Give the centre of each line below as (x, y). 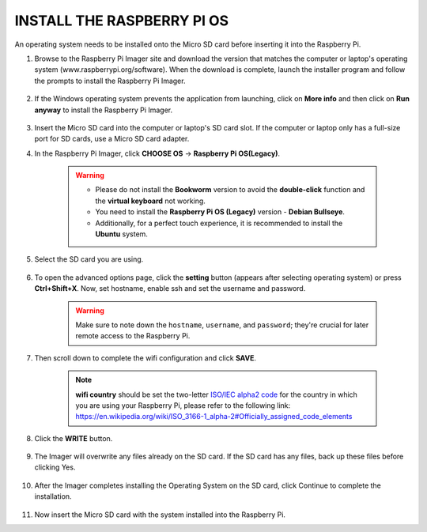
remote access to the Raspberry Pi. (133, 336)
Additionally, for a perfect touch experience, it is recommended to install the (219, 223)
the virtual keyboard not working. (150, 201)
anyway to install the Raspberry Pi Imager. (104, 110)
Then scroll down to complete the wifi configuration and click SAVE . (145, 358)
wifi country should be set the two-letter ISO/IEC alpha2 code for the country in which (216, 394)
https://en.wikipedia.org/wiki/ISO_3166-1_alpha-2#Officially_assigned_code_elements (214, 417)
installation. (53, 496)
